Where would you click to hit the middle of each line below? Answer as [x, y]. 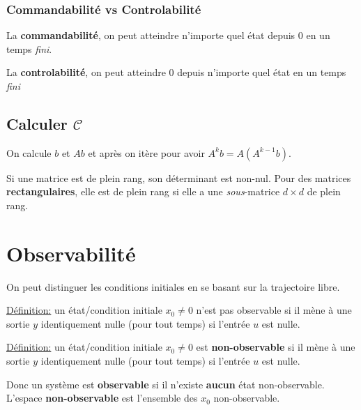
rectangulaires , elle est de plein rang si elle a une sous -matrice [143, 191]
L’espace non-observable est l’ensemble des [102, 398]
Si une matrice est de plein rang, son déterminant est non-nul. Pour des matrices [179, 177]
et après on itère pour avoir [146, 152]
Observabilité [71, 253]
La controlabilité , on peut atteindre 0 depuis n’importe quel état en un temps [176, 72]
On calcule [29, 152]
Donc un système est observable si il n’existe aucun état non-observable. [166, 384]
